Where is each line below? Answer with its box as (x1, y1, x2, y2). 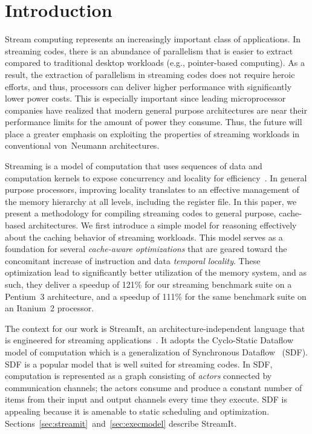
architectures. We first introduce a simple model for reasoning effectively (28, 219, 297, 232)
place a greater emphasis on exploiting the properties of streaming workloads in (5, 127, 300, 140)
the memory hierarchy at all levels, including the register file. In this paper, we (5, 195, 297, 207)
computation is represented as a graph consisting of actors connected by (5, 369, 272, 382)
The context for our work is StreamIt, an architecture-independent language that (5, 322, 305, 334)
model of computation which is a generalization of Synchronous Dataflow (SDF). (5, 345, 308, 358)
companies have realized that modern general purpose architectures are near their (5, 103, 307, 116)
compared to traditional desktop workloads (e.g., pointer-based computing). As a (5, 56, 305, 69)
